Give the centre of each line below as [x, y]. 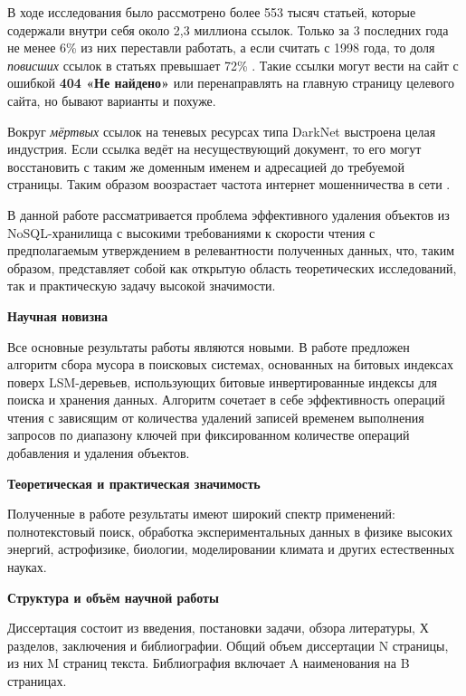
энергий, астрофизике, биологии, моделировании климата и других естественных [231, 549]
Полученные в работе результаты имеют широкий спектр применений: [201, 514]
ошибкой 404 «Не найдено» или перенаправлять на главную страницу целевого [231, 83]
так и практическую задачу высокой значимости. [142, 286]
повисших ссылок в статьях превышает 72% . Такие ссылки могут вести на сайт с [233, 65]
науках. [27, 567]
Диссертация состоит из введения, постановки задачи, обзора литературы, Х [218, 628]
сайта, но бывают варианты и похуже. [112, 100]
